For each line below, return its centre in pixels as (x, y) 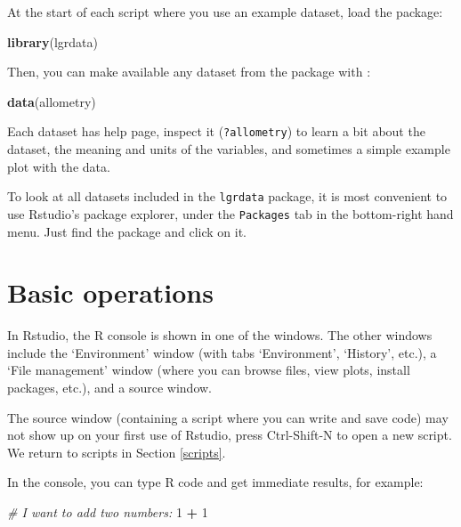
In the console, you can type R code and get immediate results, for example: (215, 482)
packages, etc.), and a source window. (110, 388)
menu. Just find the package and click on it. (127, 231)
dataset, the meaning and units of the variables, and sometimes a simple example (229, 149)
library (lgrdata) (53, 41)
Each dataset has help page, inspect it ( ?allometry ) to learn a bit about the (216, 131)
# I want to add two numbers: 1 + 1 (108, 512)
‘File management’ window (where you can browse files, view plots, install (209, 370)
